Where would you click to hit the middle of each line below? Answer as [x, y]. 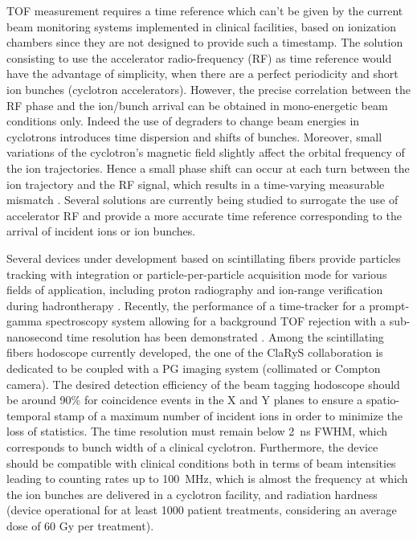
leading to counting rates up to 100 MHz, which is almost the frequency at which [207, 479]
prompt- [389, 305]
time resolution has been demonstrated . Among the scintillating [225, 336]
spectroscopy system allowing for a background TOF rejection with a [215, 321]
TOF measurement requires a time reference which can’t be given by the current [205, 10]
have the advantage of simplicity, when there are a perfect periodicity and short [202, 74]
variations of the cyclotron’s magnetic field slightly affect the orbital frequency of [206, 152]
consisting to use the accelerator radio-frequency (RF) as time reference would [199, 57]
